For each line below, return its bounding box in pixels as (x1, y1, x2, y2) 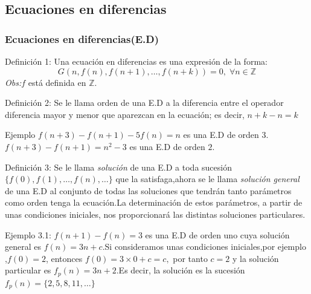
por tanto (173, 252, 208, 264)
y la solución (232, 252, 279, 264)
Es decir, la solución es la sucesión (118, 264, 245, 276)
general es (5, 240, 41, 253)
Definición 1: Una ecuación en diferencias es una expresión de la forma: (5, 55, 268, 67)
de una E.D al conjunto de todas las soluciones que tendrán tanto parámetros (5, 184, 292, 197)
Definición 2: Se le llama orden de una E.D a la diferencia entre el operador (5, 96, 284, 109)
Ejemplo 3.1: (5, 228, 51, 241)
